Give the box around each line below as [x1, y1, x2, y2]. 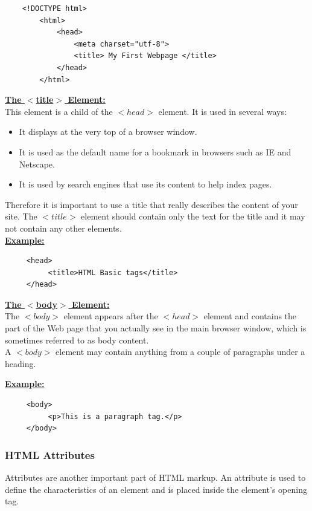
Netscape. [19, 157, 55, 170]
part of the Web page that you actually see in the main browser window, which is [5, 322, 307, 334]
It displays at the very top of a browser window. [19, 125, 197, 138]
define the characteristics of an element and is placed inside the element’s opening [5, 483, 307, 495]
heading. [5, 357, 36, 369]
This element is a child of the [5, 105, 113, 117]
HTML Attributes [5, 447, 95, 462]
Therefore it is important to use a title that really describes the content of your [5, 198, 298, 210]
